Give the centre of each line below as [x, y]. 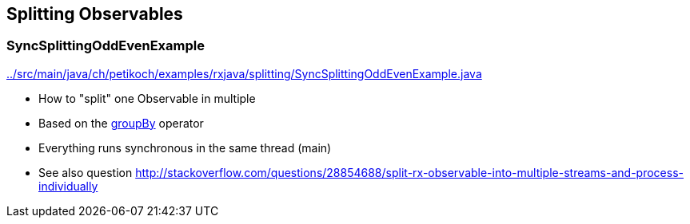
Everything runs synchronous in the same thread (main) [185, 147]
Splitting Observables [95, 14]
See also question [86, 172]
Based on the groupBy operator [121, 123]
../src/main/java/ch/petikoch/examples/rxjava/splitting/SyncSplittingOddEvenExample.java [244, 73]
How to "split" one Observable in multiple [147, 98]
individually [68, 186]
